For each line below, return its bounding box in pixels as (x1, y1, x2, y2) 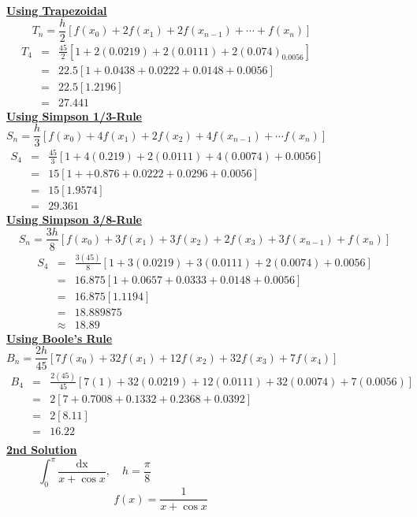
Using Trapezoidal (6, 2, 107, 18)
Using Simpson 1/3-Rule (6, 107, 142, 124)
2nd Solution (6, 441, 77, 458)
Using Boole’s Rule (6, 329, 113, 346)
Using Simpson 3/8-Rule (6, 210, 142, 227)
